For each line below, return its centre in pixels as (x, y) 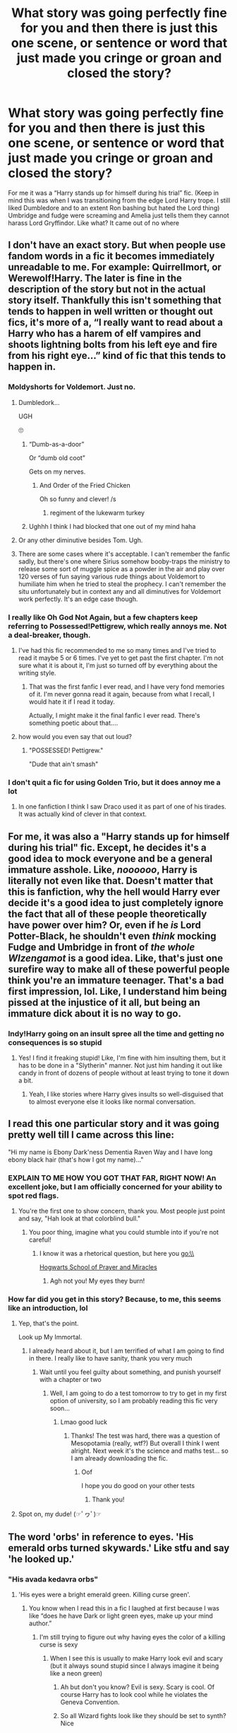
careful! (40, 1240)
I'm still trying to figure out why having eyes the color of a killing (132, 1637)
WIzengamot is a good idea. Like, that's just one (116, 958)
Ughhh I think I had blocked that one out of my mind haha (112, 526)
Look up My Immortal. (50, 1337)
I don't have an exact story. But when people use (117, 245)
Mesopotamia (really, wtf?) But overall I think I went (145, 1443)
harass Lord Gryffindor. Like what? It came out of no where (93, 223)
